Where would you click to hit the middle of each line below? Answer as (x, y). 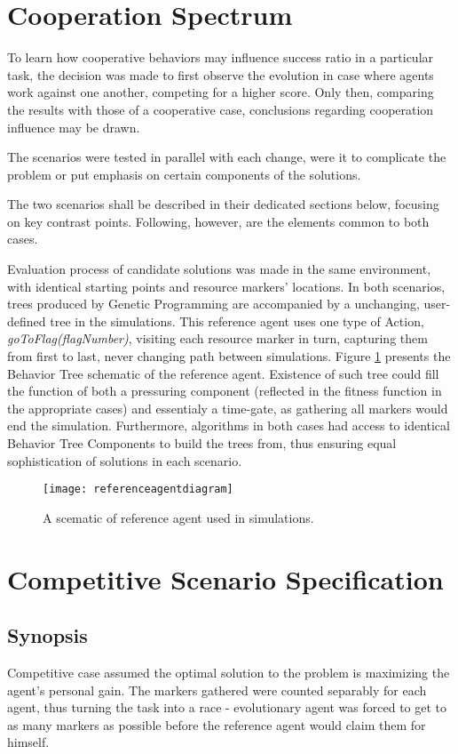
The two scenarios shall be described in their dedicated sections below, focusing (223, 204)
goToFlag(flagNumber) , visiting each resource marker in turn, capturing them (217, 338)
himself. (28, 742)
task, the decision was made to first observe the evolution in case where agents (221, 74)
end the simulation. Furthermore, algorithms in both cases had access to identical (229, 425)
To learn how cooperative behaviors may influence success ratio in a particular (221, 57)
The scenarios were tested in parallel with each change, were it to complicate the (227, 157)
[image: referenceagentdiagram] (138, 489)
